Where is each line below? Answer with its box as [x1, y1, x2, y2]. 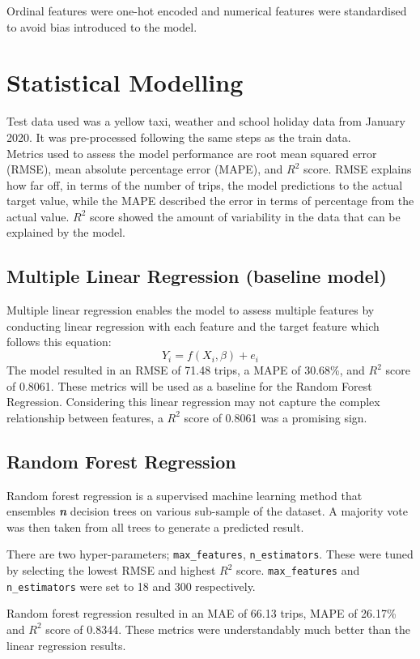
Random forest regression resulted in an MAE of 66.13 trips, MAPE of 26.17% [6, 605, 397, 622]
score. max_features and [236, 562, 360, 579]
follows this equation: [6, 333, 112, 350]
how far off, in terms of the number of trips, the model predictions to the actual [6, 176, 403, 193]
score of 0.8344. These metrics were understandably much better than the [45, 620, 411, 637]
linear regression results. [6, 636, 126, 653]
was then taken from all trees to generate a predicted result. [6, 518, 304, 535]
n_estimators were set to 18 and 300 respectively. [6, 577, 256, 594]
